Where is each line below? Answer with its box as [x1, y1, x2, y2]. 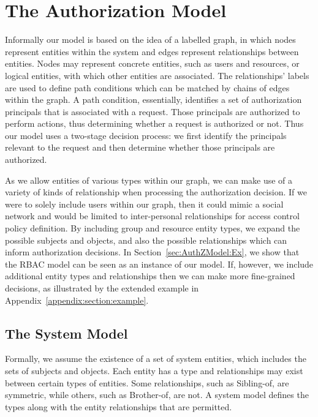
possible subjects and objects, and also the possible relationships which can [5, 233, 287, 246]
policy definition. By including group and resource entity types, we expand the [5, 222, 300, 235]
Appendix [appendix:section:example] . [5, 293, 149, 306]
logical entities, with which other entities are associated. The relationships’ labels [5, 69, 309, 81]
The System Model [5, 323, 128, 342]
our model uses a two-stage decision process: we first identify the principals [5, 129, 287, 141]
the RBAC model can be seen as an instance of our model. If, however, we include [5, 257, 314, 270]
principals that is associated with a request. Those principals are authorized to [5, 105, 300, 118]
